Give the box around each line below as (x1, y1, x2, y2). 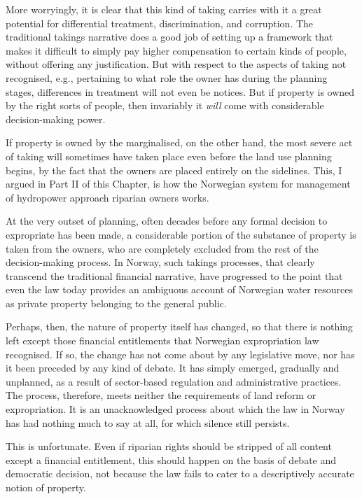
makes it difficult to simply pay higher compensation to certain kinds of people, (6, 43, 347, 57)
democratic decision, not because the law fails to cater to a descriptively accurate (6, 466, 354, 481)
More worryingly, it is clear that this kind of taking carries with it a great (6, 2, 322, 16)
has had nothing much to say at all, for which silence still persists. (6, 415, 290, 430)
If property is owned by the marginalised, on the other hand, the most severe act (6, 135, 353, 150)
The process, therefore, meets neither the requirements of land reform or (6, 388, 316, 402)
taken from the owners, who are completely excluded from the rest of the (6, 241, 319, 255)
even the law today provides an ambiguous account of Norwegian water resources (6, 282, 353, 297)
